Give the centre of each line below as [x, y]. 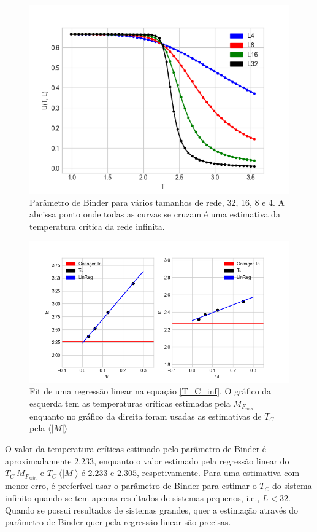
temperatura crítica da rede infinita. [97, 226]
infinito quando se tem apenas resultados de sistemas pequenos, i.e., [132, 497]
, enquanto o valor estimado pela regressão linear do [192, 460]
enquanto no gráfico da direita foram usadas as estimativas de [146, 416]
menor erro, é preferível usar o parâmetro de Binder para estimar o [131, 486]
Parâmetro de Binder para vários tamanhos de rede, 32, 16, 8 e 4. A [157, 202]
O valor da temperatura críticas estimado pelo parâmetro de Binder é [136, 449]
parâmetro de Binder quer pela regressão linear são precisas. [118, 522]
